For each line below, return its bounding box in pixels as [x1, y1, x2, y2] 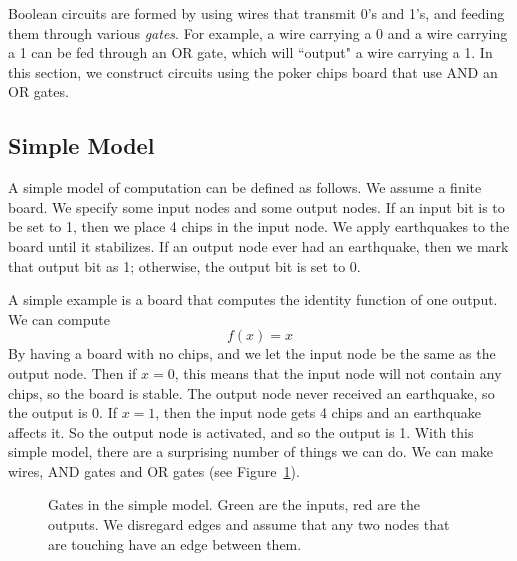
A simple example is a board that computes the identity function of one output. [8, 289, 498, 310]
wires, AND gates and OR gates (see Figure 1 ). [8, 460, 300, 481]
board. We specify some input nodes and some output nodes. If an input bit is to [8, 196, 505, 217]
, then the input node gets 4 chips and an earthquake [155, 402, 482, 423]
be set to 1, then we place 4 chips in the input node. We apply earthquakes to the [8, 216, 510, 237]
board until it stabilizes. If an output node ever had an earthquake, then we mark [8, 235, 509, 256]
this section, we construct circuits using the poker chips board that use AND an [8, 61, 498, 82]
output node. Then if [8, 362, 137, 383]
